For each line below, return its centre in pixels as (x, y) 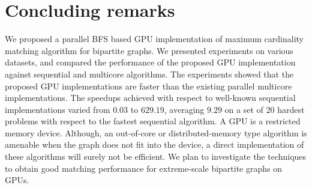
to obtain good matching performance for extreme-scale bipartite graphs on (144, 168)
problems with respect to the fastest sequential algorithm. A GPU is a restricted (153, 121)
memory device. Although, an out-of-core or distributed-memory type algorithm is (156, 132)
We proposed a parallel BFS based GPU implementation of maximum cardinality (154, 39)
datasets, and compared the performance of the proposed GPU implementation (150, 62)
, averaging (184, 109)
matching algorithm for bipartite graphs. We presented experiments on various (149, 50)
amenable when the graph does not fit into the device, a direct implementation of (154, 144)
